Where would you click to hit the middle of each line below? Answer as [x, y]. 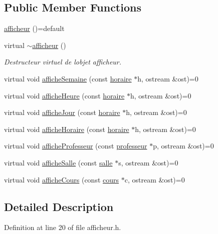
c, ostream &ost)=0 [155, 179]
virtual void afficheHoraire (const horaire [67, 129]
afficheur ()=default [34, 28]
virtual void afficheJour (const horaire [62, 112]
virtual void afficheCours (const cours [62, 179]
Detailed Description [59, 206]
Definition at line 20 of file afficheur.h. [63, 227]
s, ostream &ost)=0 [148, 162]
